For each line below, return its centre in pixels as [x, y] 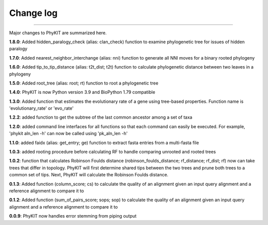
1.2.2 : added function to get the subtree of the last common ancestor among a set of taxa [101, 117]
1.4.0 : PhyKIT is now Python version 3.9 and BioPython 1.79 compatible [82, 92]
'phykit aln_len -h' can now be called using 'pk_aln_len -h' [68, 134]
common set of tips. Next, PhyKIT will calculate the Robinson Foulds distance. [89, 175]
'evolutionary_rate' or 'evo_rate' [41, 108]
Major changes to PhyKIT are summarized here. [58, 33]
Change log [33, 13]
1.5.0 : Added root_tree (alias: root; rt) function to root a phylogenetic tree [84, 83]
